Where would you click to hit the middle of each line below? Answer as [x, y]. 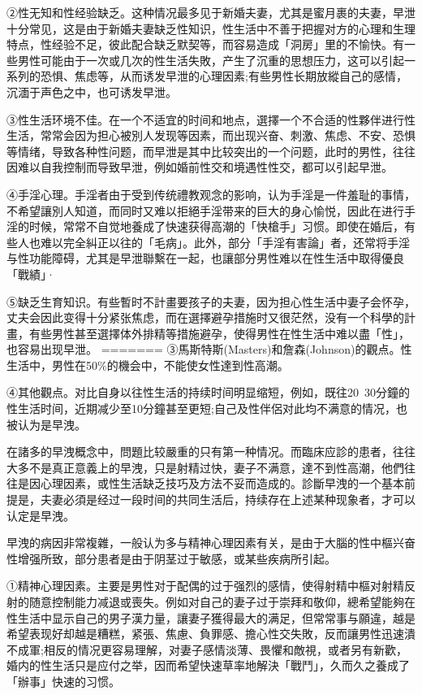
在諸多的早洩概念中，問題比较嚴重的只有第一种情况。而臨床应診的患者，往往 [211, 452]
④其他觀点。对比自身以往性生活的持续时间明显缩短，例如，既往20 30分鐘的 [208, 392]
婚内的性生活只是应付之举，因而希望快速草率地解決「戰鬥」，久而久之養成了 [208, 665]
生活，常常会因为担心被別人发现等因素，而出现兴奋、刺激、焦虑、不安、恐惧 [211, 135]
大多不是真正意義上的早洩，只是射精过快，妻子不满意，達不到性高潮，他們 [205, 467]
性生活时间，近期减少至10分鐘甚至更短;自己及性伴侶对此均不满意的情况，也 [207, 408]
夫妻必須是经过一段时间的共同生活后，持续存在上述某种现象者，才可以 [228, 500]
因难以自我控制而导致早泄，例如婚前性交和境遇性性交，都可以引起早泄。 [200, 167]
